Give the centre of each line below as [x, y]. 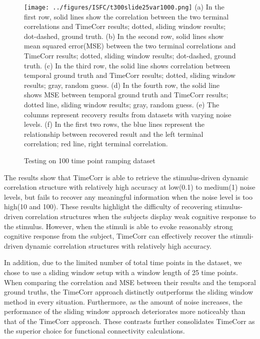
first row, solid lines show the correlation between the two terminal [126, 16]
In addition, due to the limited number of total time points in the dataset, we [123, 262]
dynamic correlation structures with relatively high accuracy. [118, 245]
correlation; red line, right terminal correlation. [96, 144]
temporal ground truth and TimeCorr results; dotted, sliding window [130, 75]
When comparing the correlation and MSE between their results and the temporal [130, 282]
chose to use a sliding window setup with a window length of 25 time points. [121, 272]
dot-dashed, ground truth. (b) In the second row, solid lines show [124, 36]
